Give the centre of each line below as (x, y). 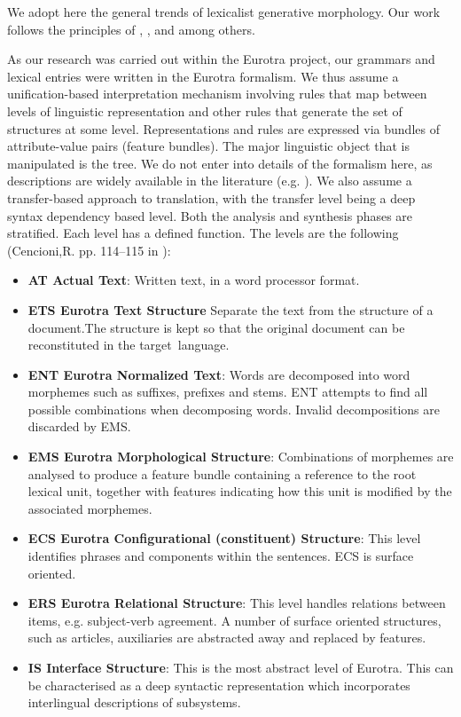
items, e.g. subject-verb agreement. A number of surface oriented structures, (234, 620)
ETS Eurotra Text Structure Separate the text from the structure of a (230, 309)
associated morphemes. (90, 508)
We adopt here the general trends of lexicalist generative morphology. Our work (224, 12)
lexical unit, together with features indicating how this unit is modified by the (240, 491)
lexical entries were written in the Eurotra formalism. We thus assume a (203, 76)
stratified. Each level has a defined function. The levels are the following (203, 233)
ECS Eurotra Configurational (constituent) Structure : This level (224, 538)
